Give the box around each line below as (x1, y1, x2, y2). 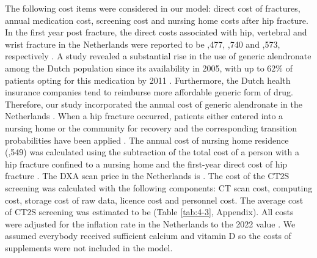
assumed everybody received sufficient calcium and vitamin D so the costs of (5, 229, 291, 242)
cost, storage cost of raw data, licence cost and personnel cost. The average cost (5, 193, 304, 206)
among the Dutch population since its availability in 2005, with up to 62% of (5, 61, 293, 74)
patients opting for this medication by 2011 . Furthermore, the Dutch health (5, 73, 291, 86)
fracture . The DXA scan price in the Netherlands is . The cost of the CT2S (5, 169, 290, 182)
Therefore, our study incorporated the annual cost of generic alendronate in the (5, 97, 302, 110)
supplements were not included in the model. (5, 241, 173, 254)
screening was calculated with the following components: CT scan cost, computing (5, 181, 313, 194)
